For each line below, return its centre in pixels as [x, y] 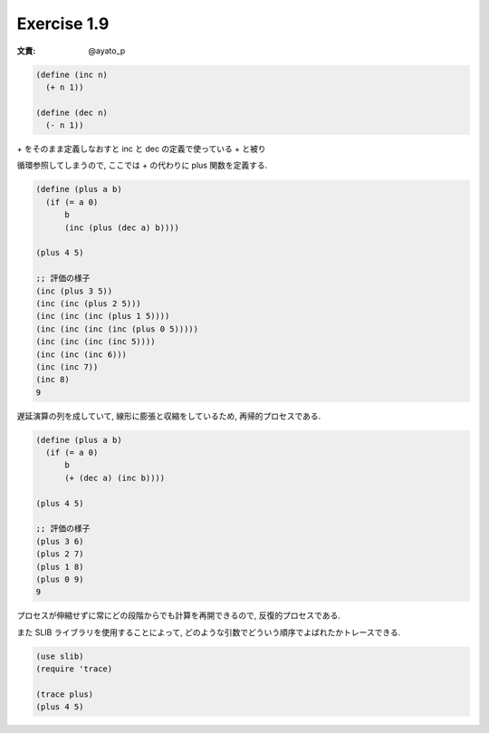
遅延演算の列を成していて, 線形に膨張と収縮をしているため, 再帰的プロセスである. [169, 416]
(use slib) [60, 656]
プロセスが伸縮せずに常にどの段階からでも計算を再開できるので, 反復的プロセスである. [179, 615]
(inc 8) [53, 380]
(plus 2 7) [60, 554]
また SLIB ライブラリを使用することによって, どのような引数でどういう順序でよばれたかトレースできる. [209, 632]
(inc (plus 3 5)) [74, 291]
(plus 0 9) [60, 579]
